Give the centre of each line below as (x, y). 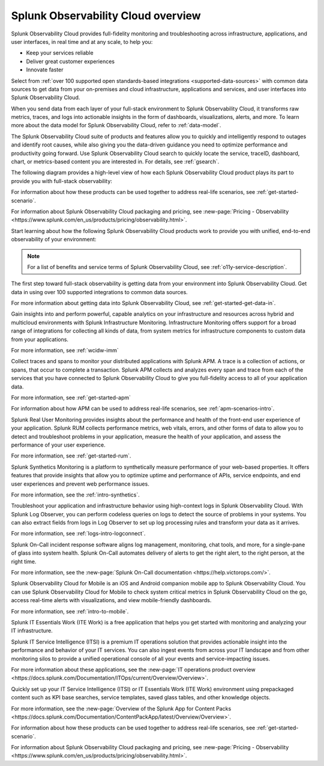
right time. (24, 561)
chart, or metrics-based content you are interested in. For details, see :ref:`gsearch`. (115, 161)
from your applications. (40, 339)
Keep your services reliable (60, 53)
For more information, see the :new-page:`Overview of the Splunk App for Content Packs (121, 708)
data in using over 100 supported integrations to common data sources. (100, 292)
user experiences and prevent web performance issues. (80, 484)
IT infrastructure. (32, 631)
